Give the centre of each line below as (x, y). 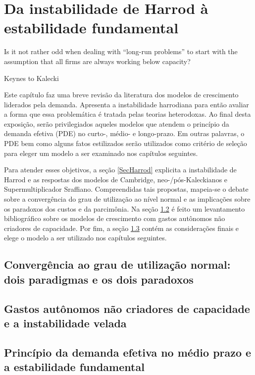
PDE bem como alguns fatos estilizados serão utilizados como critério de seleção (126, 143)
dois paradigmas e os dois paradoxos (99, 279)
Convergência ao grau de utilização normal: (117, 264)
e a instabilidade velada (65, 323)
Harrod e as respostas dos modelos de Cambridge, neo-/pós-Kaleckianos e (116, 179)
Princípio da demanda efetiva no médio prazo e (128, 352)
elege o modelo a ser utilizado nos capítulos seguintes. (85, 238)
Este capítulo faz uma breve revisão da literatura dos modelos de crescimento (121, 95)
